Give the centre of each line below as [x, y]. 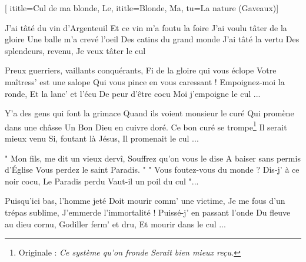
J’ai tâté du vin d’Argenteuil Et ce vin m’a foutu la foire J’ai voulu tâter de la [146, 27]
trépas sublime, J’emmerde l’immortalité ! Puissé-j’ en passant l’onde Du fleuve [148, 212]
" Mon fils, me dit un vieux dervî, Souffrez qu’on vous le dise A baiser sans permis [153, 158]
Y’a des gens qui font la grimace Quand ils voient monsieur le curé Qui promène [149, 113]
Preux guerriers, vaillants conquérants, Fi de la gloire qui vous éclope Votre [141, 70]
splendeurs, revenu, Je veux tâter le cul [75, 50]
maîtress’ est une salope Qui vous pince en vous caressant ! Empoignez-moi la [145, 81]
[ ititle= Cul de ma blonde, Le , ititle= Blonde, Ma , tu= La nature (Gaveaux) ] [142, 8]
